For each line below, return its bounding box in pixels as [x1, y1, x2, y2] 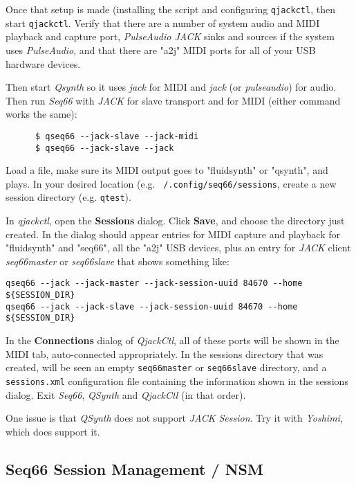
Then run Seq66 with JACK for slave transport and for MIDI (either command [6, 93, 341, 107]
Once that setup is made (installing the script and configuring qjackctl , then [6, 2, 335, 16]
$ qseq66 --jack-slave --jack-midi [35, 131, 199, 141]
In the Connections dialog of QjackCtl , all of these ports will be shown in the [6, 333, 339, 348]
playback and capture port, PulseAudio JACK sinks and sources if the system [6, 29, 335, 44]
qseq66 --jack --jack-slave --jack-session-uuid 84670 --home [6, 301, 298, 312]
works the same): [6, 107, 77, 121]
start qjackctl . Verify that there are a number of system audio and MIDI [6, 15, 320, 30]
